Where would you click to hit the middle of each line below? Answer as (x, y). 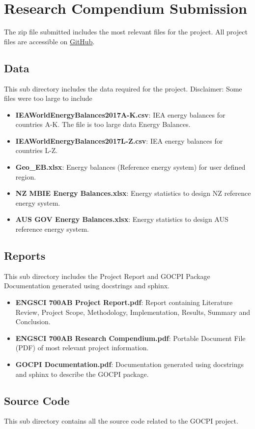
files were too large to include (48, 98)
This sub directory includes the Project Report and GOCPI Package (107, 276)
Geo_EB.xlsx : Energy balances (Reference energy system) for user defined (130, 167)
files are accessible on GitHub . (49, 41)
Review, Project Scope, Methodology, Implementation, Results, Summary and (133, 312)
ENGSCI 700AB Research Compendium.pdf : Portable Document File (130, 338)
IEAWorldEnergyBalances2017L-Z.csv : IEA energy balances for (119, 140)
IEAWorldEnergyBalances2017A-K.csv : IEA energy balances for (120, 114)
